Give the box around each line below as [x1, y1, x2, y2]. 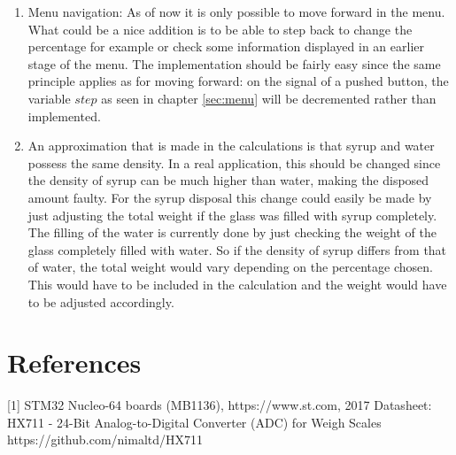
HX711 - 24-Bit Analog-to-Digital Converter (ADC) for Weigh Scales [7, 413, 382, 431]
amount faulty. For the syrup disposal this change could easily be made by [27, 188, 432, 206]
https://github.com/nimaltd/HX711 [7, 430, 204, 449]
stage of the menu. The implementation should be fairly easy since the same [27, 54, 441, 73]
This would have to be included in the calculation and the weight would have [27, 274, 447, 293]
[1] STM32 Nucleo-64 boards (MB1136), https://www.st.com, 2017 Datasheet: [7, 396, 432, 414]
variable [27, 89, 71, 107]
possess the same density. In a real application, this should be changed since [27, 153, 441, 172]
